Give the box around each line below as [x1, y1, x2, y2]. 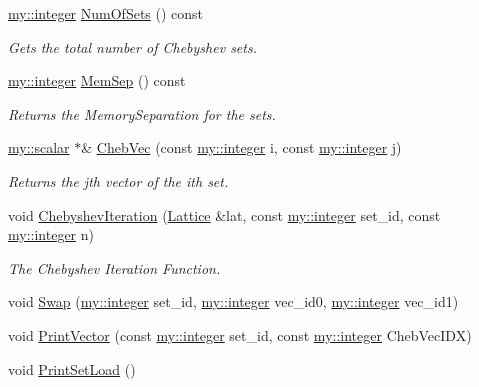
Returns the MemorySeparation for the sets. [8, 103, 276, 124]
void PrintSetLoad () [8, 358, 136, 379]
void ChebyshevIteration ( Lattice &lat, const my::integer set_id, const [8, 204, 441, 225]
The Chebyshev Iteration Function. [8, 257, 221, 278]
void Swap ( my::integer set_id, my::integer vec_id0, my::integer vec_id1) [8, 291, 459, 312]
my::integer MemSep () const [8, 70, 186, 91]
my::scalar [8, 137, 70, 158]
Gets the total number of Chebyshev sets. [8, 36, 257, 57]
